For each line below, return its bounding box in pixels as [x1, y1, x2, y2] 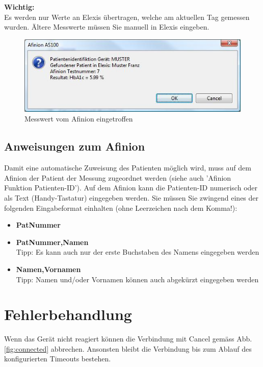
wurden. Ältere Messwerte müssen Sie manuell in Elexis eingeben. [4, 21, 209, 32]
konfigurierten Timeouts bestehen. [4, 353, 111, 364]
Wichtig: [4, 2, 35, 12]
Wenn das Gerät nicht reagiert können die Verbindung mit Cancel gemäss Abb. [4, 333, 252, 344]
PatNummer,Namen [16, 236, 89, 247]
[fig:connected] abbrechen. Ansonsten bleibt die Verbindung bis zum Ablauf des [4, 343, 252, 354]
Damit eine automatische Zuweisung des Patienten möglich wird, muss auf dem [4, 162, 251, 173]
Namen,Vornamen [16, 263, 81, 274]
